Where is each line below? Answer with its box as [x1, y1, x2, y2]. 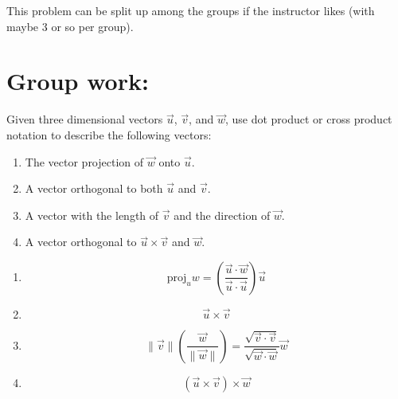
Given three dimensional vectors [6, 111, 163, 127]
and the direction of [174, 206, 271, 223]
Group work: [6, 65, 149, 97]
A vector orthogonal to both [25, 180, 163, 197]
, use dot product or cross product [224, 111, 392, 127]
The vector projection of [25, 153, 144, 170]
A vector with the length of [25, 206, 159, 223]
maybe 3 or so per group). [6, 18, 134, 34]
